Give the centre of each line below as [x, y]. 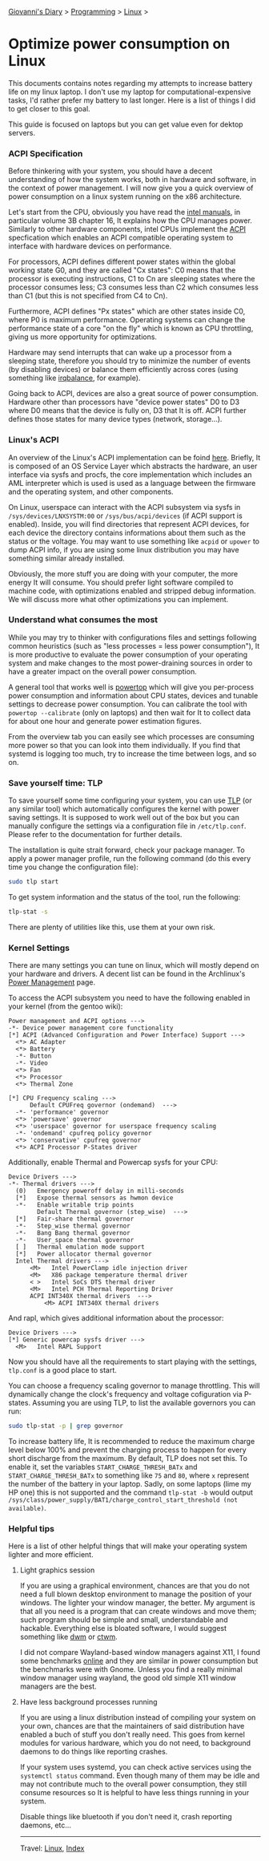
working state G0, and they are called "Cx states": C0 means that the [122, 270]
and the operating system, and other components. [91, 492]
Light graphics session [57, 1570]
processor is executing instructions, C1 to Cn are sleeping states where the [132, 279]
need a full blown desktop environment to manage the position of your [136, 1594]
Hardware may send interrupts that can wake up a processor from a [120, 353]
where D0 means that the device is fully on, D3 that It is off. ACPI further [127, 411]
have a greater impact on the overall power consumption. [103, 671]
